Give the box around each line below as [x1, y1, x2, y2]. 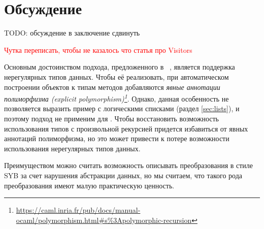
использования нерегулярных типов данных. [4, 143, 141, 153]
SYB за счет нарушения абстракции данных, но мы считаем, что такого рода [4, 170, 243, 180]
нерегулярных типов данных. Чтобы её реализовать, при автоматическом [4, 71, 229, 82]
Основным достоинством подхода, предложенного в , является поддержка [4, 61, 235, 72]
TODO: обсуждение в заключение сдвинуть [4, 27, 140, 38]
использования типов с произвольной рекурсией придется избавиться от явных [4, 123, 248, 134]
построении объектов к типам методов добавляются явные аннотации [4, 81, 220, 92]
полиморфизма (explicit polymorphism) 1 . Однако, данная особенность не [4, 92, 229, 104]
